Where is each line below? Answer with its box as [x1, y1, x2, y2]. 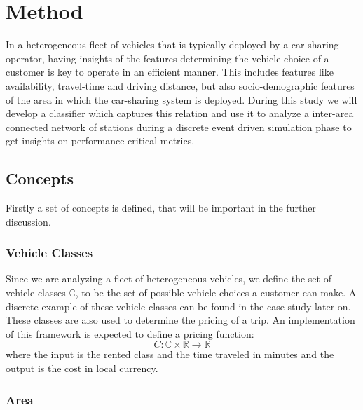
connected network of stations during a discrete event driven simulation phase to [6, 119, 352, 134]
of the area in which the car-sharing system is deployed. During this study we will [6, 92, 357, 107]
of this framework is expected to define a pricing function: [6, 326, 254, 341]
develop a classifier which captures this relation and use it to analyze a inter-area [6, 106, 354, 121]
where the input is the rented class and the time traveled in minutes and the [6, 347, 334, 362]
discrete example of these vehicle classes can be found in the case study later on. [6, 299, 351, 313]
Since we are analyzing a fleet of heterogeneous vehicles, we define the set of [6, 271, 331, 286]
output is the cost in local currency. [6, 361, 158, 376]
